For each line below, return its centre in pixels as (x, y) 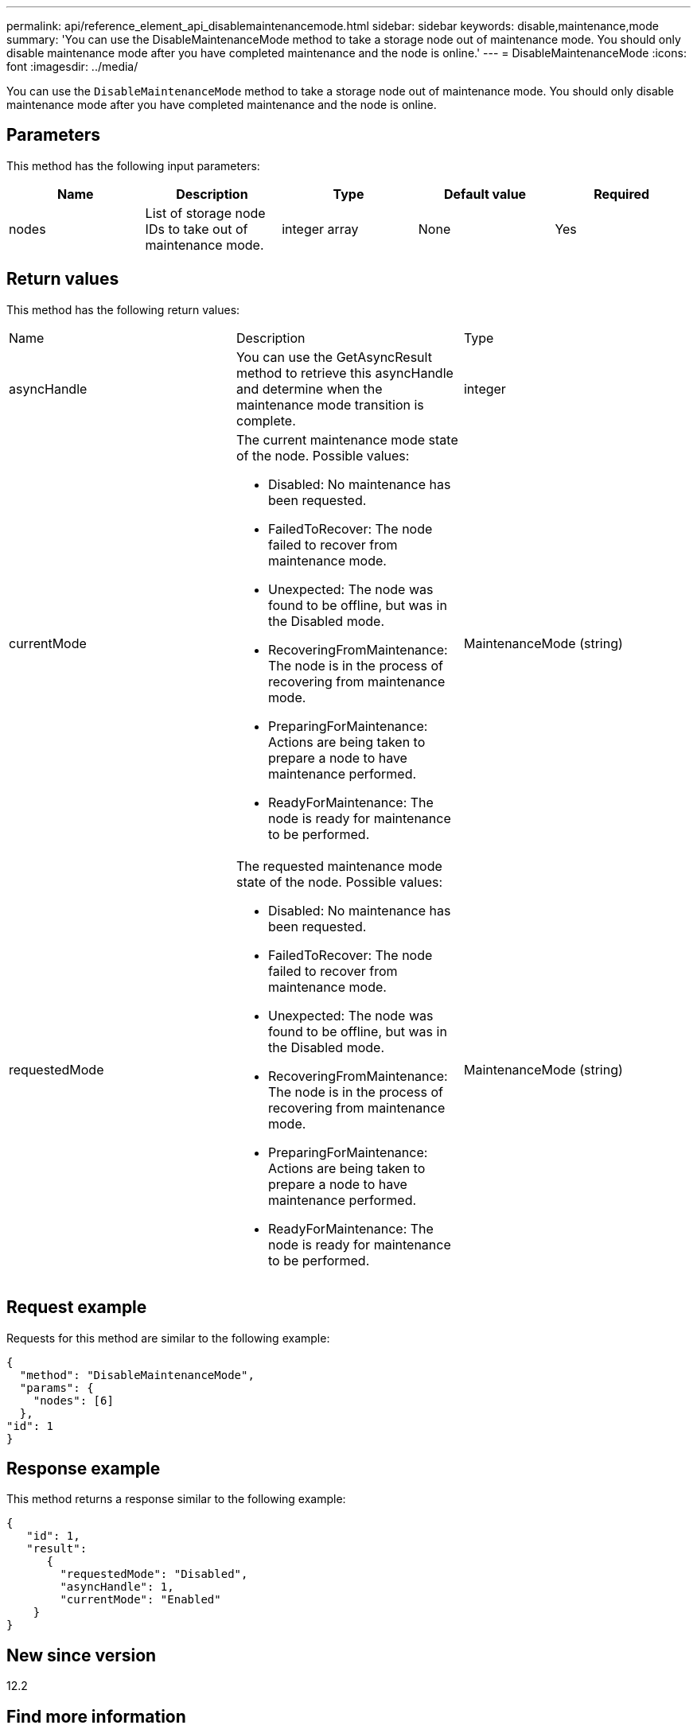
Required (622, 194)
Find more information (96, 1716)
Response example (84, 1468)
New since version (82, 1655)
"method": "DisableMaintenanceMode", (137, 1375)
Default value (485, 194)
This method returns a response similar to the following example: (176, 1499)
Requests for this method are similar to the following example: (168, 1338)
